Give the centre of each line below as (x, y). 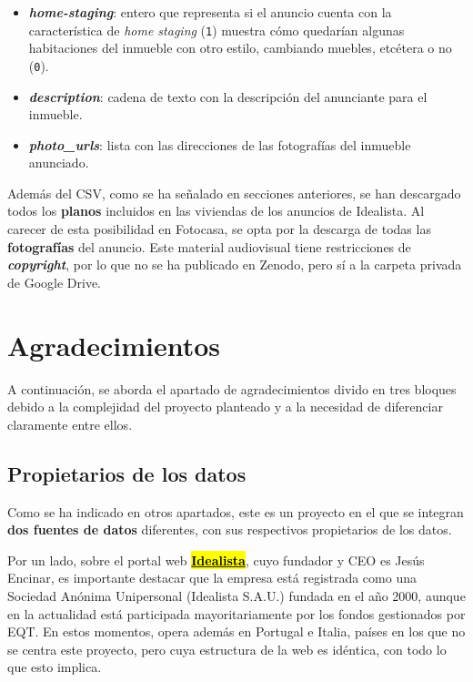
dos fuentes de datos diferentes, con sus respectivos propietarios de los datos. (230, 529)
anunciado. (59, 163)
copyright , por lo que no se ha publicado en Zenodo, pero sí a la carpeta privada (235, 265)
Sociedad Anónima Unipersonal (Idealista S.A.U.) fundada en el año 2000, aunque (236, 595)
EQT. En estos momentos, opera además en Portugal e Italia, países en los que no (236, 631)
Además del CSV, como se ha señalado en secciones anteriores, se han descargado (234, 193)
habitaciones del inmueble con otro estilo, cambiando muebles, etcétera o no (240, 48)
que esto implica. (55, 667)
